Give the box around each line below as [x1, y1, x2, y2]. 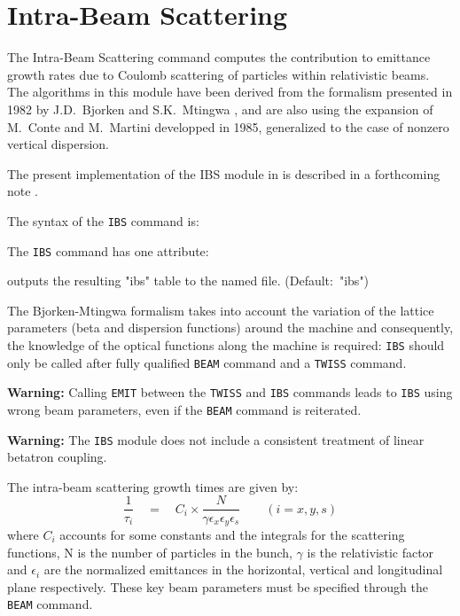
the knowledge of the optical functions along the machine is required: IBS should [7, 335, 445, 354]
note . [7, 182, 39, 200]
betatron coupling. [7, 448, 107, 466]
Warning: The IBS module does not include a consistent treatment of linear [7, 430, 425, 448]
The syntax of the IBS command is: [7, 211, 199, 230]
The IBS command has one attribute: [7, 241, 209, 260]
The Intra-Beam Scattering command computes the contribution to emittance [7, 48, 431, 66]
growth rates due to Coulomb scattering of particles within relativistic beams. [7, 65, 430, 83]
